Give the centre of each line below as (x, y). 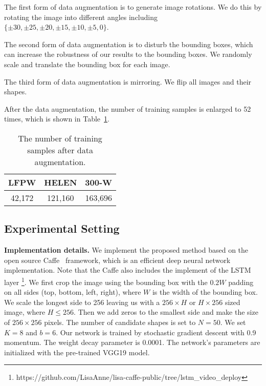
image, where (25, 312)
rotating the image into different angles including (81, 17)
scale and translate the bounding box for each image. (87, 64)
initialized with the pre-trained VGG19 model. (77, 352)
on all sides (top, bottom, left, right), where (73, 292)
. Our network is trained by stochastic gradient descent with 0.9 (156, 332)
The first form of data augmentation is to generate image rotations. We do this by (133, 7)
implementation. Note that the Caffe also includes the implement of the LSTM (128, 270)
